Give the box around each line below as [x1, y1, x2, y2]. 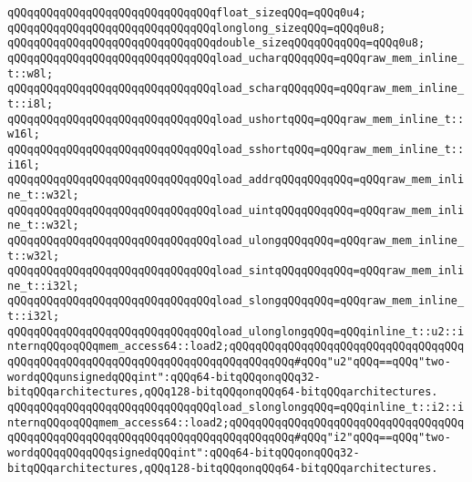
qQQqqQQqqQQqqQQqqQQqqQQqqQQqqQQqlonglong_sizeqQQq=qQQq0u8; [7, 21, 386, 35]
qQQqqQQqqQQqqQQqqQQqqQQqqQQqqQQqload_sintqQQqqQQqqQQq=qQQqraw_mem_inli [7, 264, 465, 278]
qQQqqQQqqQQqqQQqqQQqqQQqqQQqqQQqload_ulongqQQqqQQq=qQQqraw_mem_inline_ [7, 233, 465, 247]
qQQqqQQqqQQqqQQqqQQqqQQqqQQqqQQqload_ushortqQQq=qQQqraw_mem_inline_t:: [7, 112, 465, 126]
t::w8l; [7, 67, 54, 80]
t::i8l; [7, 97, 54, 110]
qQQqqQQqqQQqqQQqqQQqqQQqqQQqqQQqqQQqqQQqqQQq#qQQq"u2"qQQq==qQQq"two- [7, 355, 451, 369]
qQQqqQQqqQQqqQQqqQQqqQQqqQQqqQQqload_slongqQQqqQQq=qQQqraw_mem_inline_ [7, 294, 465, 308]
